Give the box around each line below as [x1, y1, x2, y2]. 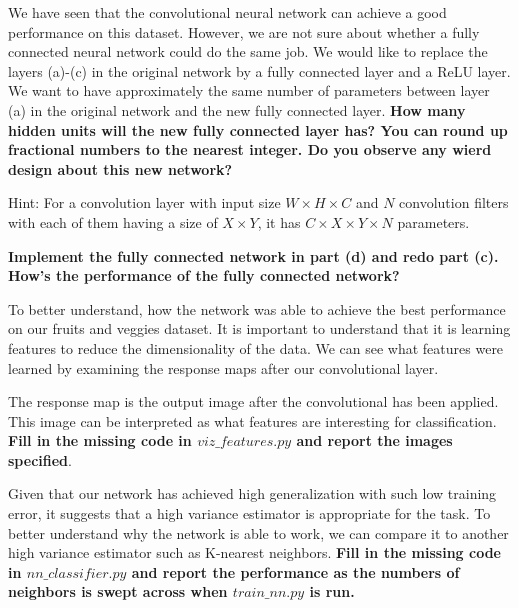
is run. [309, 581, 355, 602]
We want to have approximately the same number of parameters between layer [8, 80, 490, 101]
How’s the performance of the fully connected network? [8, 265, 400, 286]
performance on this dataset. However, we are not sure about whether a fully [8, 21, 480, 42]
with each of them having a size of [8, 211, 218, 232]
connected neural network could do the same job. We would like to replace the [8, 41, 488, 62]
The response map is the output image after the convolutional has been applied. [8, 391, 499, 412]
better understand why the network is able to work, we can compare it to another [8, 522, 509, 543]
